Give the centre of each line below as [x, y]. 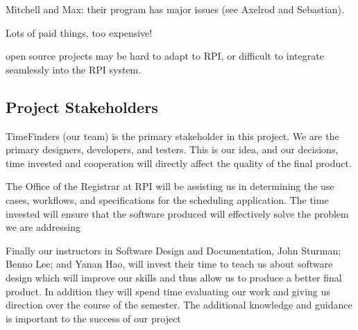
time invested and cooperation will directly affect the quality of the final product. [179, 163]
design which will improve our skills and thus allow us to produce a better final [174, 277]
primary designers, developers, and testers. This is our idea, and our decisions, [172, 149]
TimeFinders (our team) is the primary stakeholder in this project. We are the [172, 136]
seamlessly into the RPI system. [74, 69]
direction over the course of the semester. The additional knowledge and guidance [179, 305]
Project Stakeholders [82, 106]
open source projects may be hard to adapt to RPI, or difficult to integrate [165, 56]
